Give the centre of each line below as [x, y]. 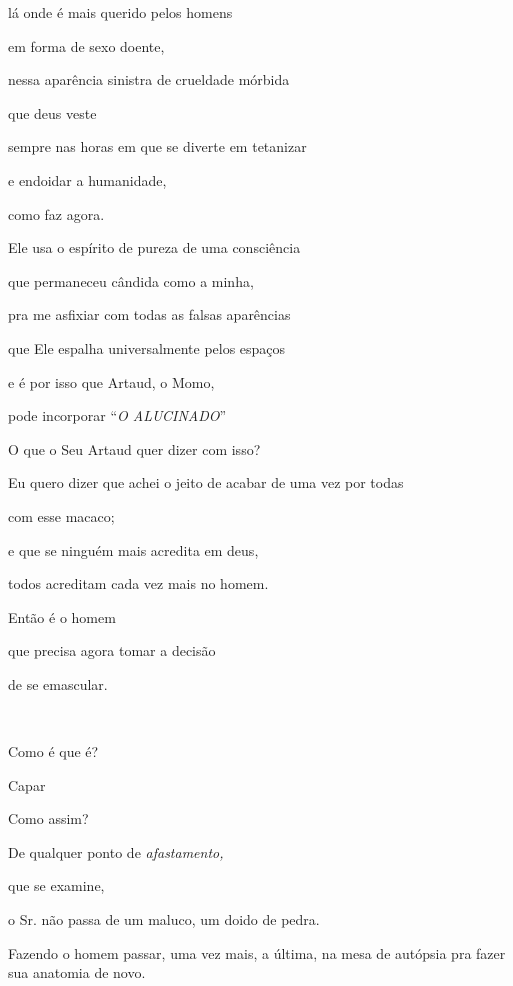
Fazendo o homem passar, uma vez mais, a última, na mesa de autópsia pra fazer [257, 952]
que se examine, [56, 885]
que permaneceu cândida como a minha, [131, 280]
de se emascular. [58, 683]
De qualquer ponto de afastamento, [116, 851]
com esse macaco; [61, 515]
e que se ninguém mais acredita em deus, [133, 549]
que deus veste [52, 112]
